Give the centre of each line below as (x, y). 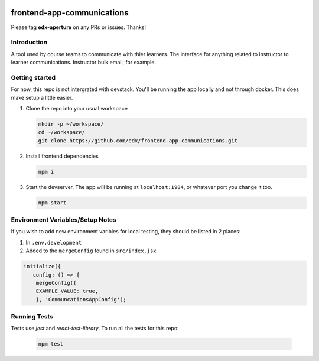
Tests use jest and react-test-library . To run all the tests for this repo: (95, 329)
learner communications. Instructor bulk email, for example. (84, 63)
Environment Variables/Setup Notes (64, 220)
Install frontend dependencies (62, 156)
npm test (51, 344)
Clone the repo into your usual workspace (77, 108)
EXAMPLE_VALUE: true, (67, 291)
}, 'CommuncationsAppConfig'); (81, 299)
